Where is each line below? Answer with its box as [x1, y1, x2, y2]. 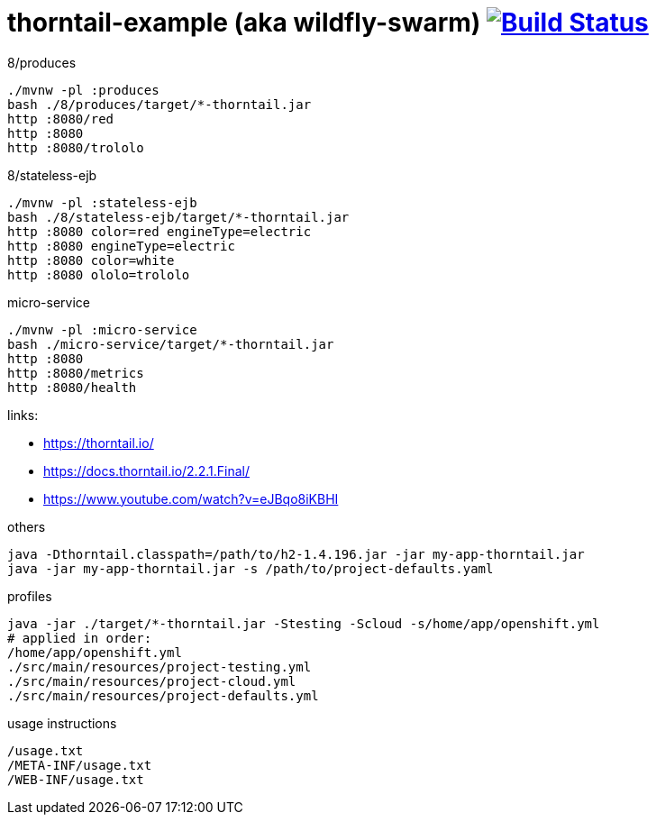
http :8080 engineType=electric [7, 238, 235, 253]
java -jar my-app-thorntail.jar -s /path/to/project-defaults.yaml [7, 561, 494, 576]
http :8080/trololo [7, 140, 144, 155]
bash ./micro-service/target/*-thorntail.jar [7, 336, 334, 352]
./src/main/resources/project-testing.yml [7, 659, 312, 674]
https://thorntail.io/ [43, 434, 154, 451]
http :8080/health [7, 379, 137, 395]
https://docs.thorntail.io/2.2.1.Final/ [43, 462, 250, 479]
